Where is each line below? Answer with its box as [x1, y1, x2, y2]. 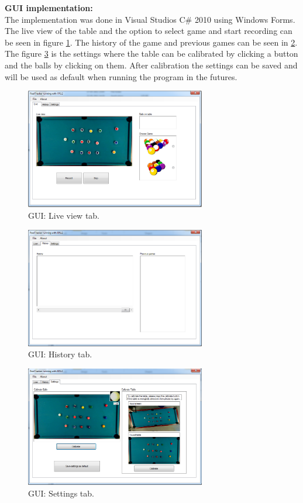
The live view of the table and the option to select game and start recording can [5, 25, 292, 37]
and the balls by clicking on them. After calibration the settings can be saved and [5, 58, 298, 71]
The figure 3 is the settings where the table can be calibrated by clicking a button [5, 47, 298, 60]
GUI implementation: [5, 2, 93, 13]
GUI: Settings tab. [28, 487, 94, 499]
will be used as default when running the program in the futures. [5, 70, 237, 82]
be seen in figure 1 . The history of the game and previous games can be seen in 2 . [5, 36, 298, 48]
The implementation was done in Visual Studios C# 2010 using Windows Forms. [5, 13, 295, 25]
